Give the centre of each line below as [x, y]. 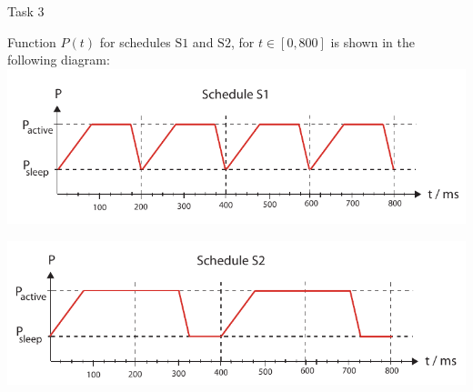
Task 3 [26, 11]
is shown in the [372, 41]
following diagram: [59, 60]
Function [32, 41]
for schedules [135, 41]
